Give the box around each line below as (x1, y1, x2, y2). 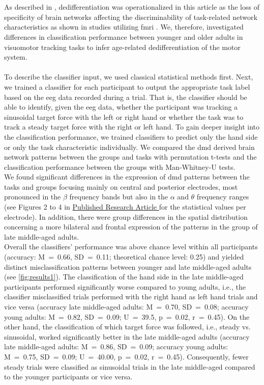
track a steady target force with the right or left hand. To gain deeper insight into (4, 121, 260, 132)
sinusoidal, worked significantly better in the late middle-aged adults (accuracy (4, 331, 250, 342)
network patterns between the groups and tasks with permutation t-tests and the (4, 151, 257, 162)
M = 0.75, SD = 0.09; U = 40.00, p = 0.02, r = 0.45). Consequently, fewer (4, 351, 249, 362)
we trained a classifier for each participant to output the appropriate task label (4, 81, 250, 92)
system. (4, 52, 27, 62)
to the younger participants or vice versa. (4, 371, 133, 382)
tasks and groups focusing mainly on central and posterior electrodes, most (4, 181, 238, 192)
